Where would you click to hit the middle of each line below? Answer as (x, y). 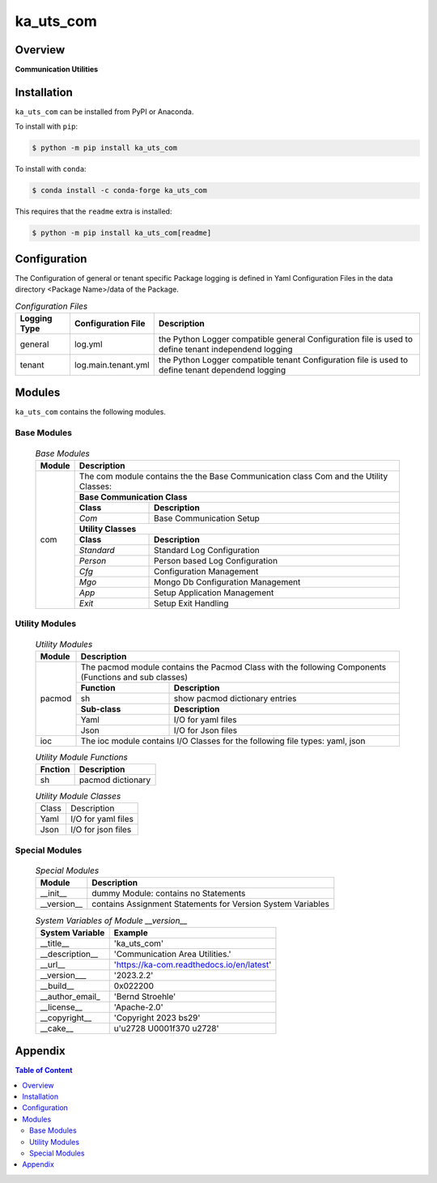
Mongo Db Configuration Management (227, 581)
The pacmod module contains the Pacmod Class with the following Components (233, 666)
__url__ (53, 964)
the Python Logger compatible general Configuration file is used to (285, 338)
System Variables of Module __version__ (111, 921)
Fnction (55, 769)
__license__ (61, 1006)
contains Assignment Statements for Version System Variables (211, 904)
